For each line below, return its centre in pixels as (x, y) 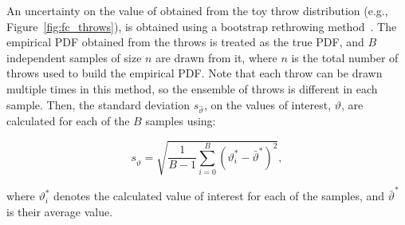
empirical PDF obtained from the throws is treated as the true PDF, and (185, 42)
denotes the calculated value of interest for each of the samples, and (219, 196)
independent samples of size (74, 57)
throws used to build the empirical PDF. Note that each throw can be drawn (195, 73)
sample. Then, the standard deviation (98, 104)
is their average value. (60, 211)
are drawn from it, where (216, 57)
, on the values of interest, (267, 104)
